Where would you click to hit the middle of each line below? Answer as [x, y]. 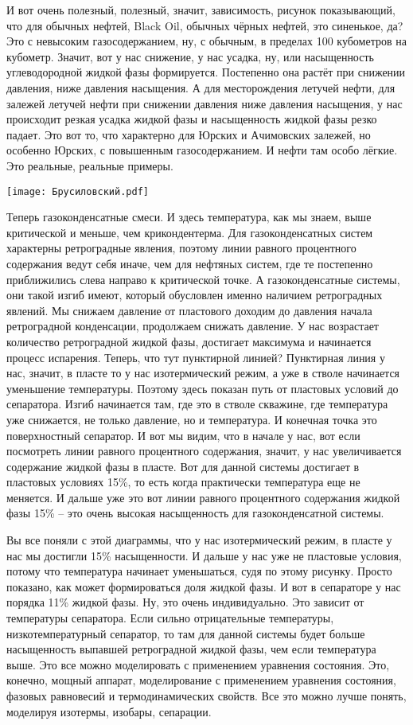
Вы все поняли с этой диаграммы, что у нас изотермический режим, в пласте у [199, 540]
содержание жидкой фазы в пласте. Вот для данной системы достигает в [183, 466]
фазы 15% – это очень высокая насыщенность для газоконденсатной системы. [195, 513]
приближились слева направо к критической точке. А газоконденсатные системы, [203, 279]
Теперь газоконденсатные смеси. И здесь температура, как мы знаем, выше [189, 217]
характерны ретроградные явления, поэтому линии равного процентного [181, 248]
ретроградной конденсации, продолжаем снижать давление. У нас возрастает [193, 326]
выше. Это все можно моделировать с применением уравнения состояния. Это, [198, 664]
